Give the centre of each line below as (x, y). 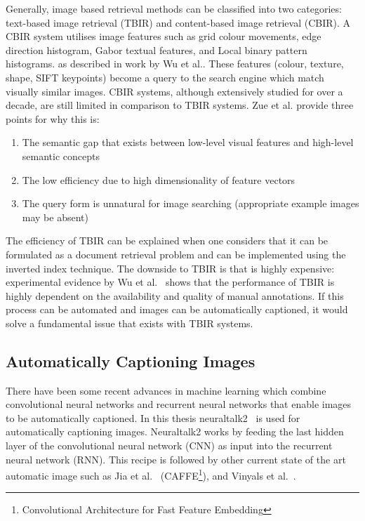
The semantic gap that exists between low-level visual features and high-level (188, 142)
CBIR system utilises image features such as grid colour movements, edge (164, 36)
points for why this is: (53, 118)
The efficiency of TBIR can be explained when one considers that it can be (167, 240)
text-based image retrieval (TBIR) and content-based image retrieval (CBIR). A (178, 22)
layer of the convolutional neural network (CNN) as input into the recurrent (169, 446)
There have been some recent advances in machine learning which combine (166, 390)
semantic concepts (61, 156)
